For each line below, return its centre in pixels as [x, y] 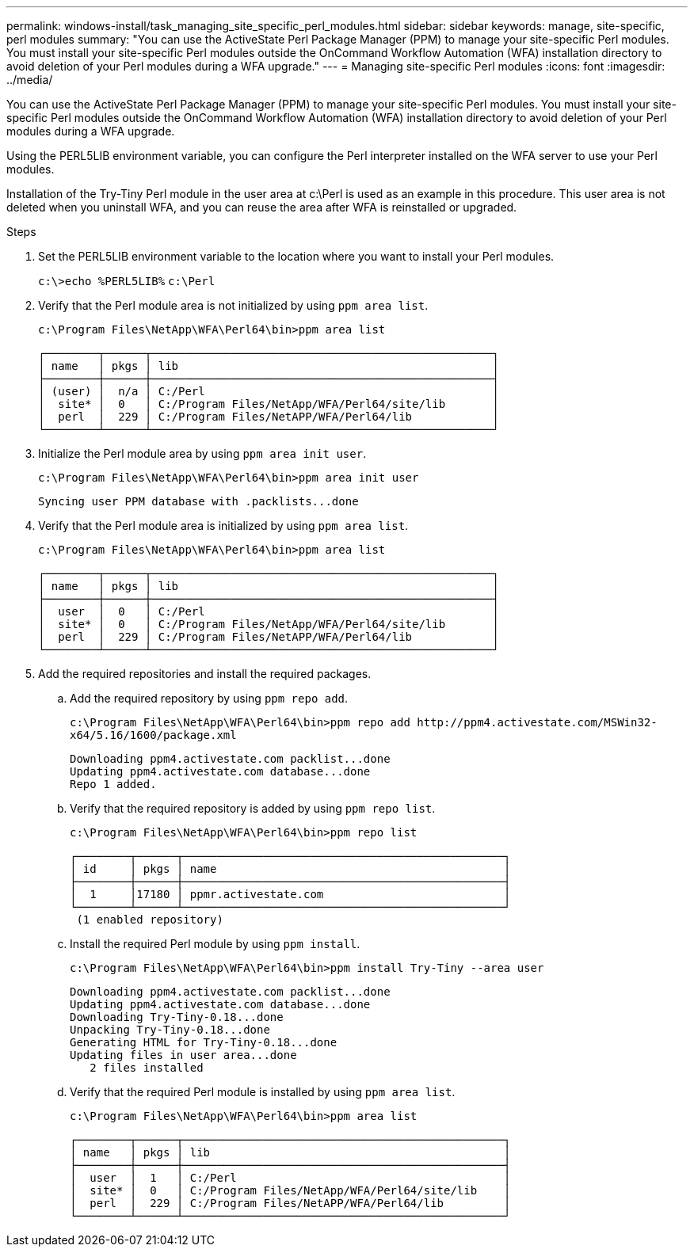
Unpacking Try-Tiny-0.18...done [170, 1030]
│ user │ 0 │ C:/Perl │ [269, 611]
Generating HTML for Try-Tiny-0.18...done [204, 1042]
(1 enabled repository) [150, 920]
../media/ [30, 80]
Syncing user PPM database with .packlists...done [198, 501]
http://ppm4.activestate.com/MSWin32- [537, 722]
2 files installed [147, 1068]
